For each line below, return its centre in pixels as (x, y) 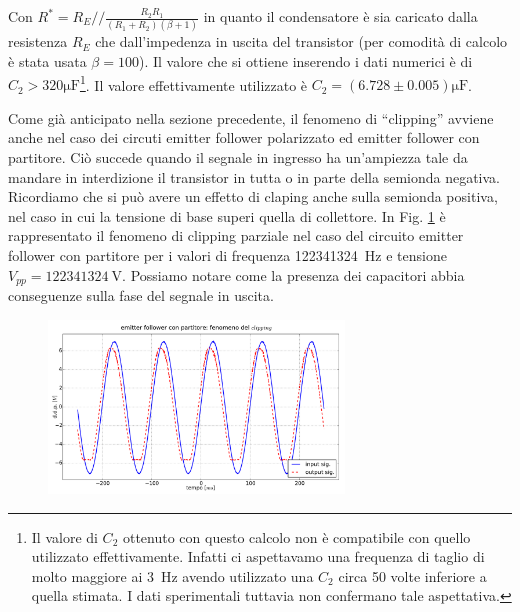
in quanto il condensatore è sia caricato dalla (340, 16)
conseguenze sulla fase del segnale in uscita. (141, 294)
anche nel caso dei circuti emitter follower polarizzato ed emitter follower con (244, 137)
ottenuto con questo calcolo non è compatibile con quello (296, 536)
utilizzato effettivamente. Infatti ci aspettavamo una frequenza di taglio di (258, 556)
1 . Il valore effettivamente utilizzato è (193, 83)
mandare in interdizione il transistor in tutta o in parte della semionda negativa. (254, 176)
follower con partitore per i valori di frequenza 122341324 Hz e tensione (227, 254)
